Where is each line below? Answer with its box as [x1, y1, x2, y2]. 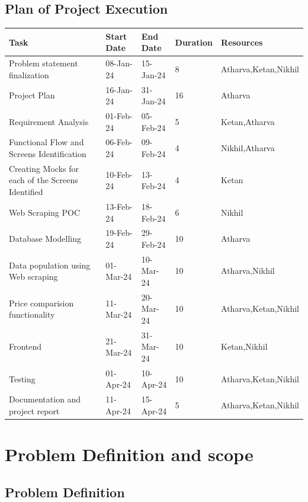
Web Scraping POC [9, 206, 81, 218]
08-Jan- [105, 57, 133, 69]
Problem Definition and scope [5, 442, 254, 466]
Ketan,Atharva [221, 115, 275, 127]
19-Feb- [105, 226, 133, 239]
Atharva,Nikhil [221, 264, 275, 277]
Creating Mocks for [9, 162, 79, 174]
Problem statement [9, 57, 78, 69]
